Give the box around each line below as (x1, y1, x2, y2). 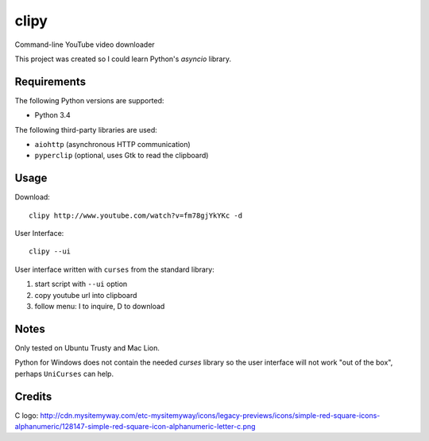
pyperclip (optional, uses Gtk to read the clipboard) (34, 151, 209, 161)
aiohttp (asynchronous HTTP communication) (34, 140, 191, 149)
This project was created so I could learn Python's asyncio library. (14, 54, 232, 64)
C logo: (14, 410, 39, 420)
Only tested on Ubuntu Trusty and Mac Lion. (14, 342, 160, 353)
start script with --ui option (34, 279, 128, 289)
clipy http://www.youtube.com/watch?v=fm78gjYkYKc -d (29, 211, 242, 220)
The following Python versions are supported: (14, 95, 164, 105)
